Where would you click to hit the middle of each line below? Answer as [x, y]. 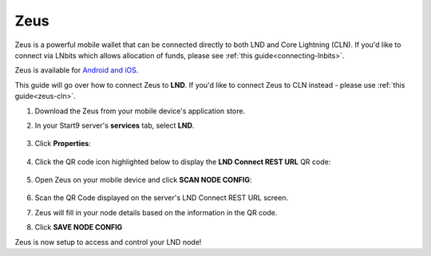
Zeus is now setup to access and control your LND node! [108, 242]
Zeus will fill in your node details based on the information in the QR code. [156, 212]
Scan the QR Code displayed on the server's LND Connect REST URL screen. [162, 198]
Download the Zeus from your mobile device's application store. [140, 111]
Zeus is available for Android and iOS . [77, 70]
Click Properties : [63, 144]
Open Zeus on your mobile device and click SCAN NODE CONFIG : [143, 180]
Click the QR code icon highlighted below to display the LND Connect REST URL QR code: [183, 161]
